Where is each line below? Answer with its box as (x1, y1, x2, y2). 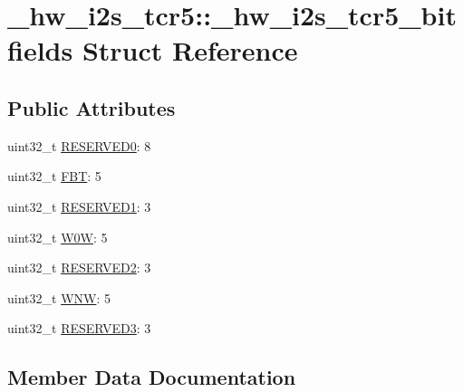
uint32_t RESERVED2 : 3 (7, 258, 151, 277)
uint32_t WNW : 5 (7, 288, 111, 307)
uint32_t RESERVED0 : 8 (7, 136, 151, 155)
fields (7, 32, 73, 69)
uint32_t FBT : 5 (7, 167, 101, 186)
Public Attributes (7, 93, 176, 121)
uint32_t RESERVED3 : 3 (7, 319, 151, 338)
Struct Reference (82, 32, 298, 69)
